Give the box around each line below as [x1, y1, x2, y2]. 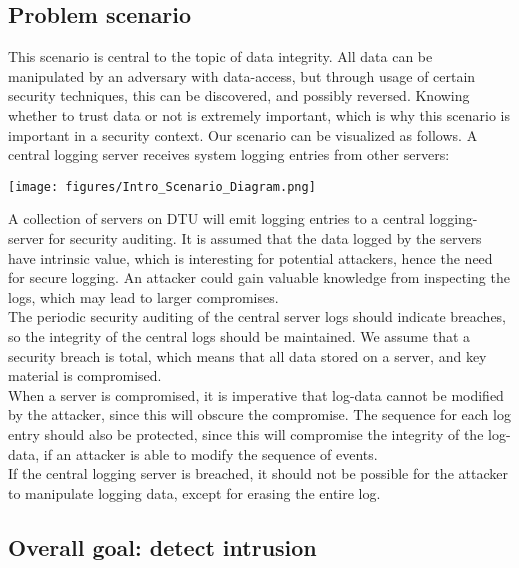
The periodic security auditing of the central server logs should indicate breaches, [8, 306, 507, 327]
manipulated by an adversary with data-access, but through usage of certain [8, 65, 476, 86]
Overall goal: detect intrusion [8, 531, 317, 562]
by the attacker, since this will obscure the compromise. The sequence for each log [8, 404, 511, 425]
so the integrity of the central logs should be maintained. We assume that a [8, 325, 471, 346]
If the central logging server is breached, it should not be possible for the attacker [8, 463, 508, 484]
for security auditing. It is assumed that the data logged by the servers [48, 228, 482, 249]
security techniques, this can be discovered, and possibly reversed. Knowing [8, 85, 470, 106]
